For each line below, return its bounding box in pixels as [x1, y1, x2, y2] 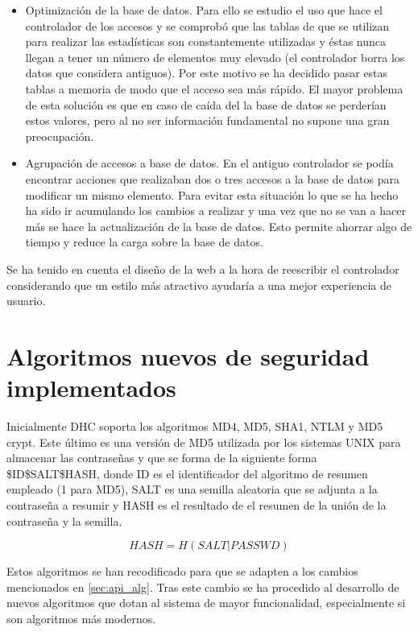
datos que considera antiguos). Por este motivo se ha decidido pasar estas [25, 64, 388, 81]
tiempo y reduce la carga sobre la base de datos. [25, 233, 263, 250]
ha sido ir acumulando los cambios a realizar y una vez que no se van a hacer [25, 202, 406, 219]
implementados [6, 371, 176, 404]
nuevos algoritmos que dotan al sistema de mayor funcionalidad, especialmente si [6, 594, 406, 611]
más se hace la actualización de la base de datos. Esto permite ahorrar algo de [25, 217, 412, 234]
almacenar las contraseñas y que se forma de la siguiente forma [6, 449, 317, 466]
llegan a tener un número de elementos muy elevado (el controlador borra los [25, 48, 405, 65]
